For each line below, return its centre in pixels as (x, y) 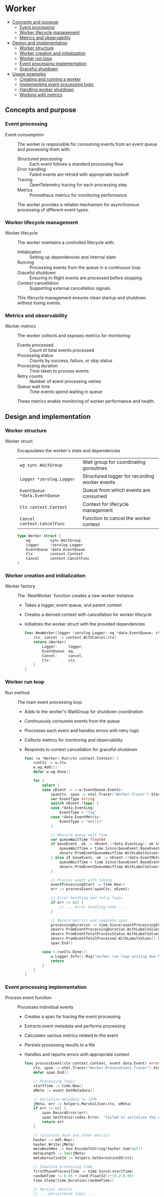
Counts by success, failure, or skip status (71, 361)
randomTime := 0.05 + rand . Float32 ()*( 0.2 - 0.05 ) (84, 1176)
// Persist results (53, 1189)
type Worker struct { (39, 536)
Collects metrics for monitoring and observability (73, 740)
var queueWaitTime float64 (78, 840)
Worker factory (20, 586)
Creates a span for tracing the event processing (72, 1017)
